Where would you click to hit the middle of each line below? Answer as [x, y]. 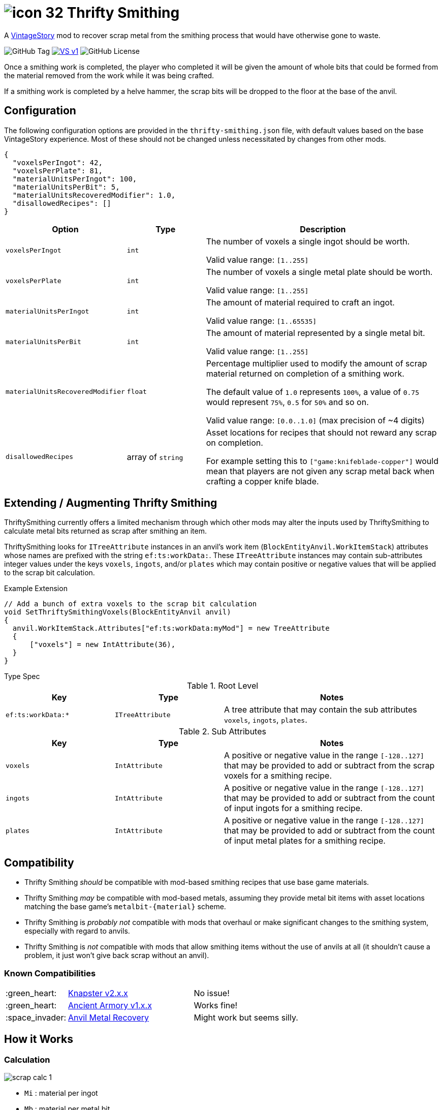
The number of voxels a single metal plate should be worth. [319, 272]
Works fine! [216, 1006]
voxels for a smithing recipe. [278, 776]
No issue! [212, 993]
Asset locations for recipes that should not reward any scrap [321, 432]
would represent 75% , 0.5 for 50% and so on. [287, 402]
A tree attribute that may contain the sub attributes [321, 710]
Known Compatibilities [50, 973]
